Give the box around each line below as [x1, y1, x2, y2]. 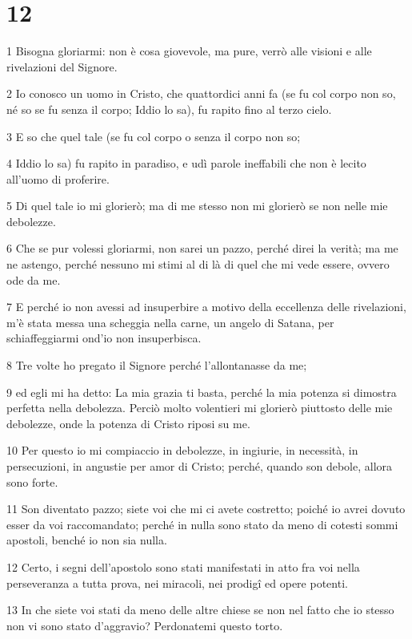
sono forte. [6, 473, 58, 490]
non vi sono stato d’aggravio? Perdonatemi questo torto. [6, 617, 283, 633]
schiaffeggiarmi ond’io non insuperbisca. [6, 330, 202, 346]
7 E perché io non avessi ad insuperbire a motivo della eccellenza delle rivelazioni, [6, 298, 406, 315]
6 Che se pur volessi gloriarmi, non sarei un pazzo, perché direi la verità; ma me [6, 240, 398, 257]
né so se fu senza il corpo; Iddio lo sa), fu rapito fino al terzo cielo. [6, 100, 332, 117]
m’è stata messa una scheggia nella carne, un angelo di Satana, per [6, 313, 334, 330]
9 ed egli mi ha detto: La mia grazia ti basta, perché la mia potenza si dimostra [6, 383, 397, 400]
